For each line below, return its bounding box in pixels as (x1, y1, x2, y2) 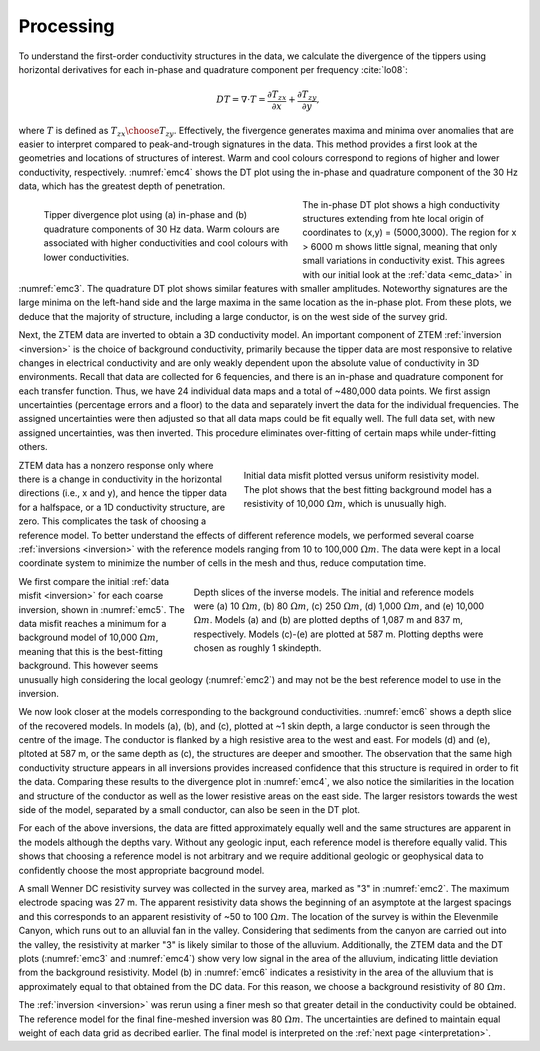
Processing (18, 15, 115, 37)
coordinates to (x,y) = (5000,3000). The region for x (302, 226, 517, 239)
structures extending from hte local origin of (302, 213, 485, 225)
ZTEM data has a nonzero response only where (18, 459, 214, 471)
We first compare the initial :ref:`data (18, 575, 170, 587)
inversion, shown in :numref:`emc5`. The (18, 603, 185, 615)
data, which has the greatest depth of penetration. (18, 180, 226, 192)
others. (18, 441, 49, 453)
